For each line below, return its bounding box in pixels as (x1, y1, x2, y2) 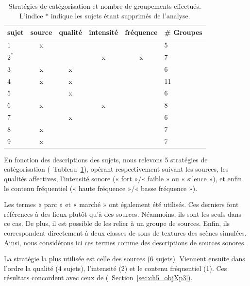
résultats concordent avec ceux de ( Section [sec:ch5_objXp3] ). (4, 272, 193, 283)
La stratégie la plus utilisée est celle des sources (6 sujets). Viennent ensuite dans (4, 254, 245, 264)
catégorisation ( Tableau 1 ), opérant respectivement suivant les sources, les (4, 164, 229, 174)
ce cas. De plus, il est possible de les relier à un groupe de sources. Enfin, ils (4, 218, 230, 228)
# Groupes (164, 27, 202, 37)
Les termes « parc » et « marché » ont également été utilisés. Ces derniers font (4, 199, 239, 209)
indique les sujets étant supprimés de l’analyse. (50, 10, 190, 20)
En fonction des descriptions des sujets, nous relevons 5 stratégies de (4, 154, 208, 164)
